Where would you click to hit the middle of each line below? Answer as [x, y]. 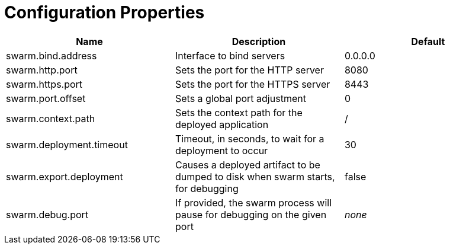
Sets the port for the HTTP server [249, 70]
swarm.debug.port [47, 214]
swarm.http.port [42, 70]
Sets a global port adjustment [240, 98]
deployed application [222, 124]
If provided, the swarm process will [253, 202]
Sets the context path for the [239, 112]
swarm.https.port [44, 84]
